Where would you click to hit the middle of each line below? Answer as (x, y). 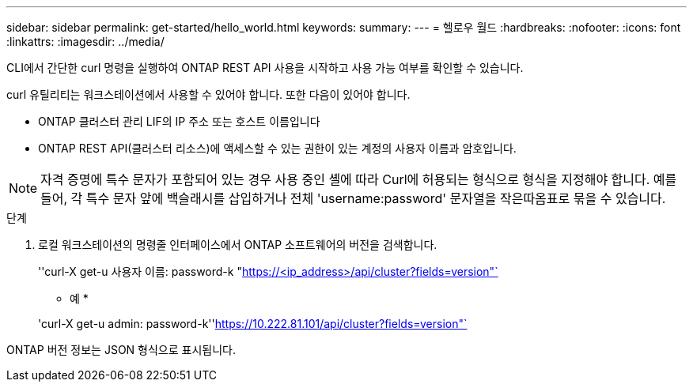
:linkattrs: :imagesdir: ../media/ (85, 41)
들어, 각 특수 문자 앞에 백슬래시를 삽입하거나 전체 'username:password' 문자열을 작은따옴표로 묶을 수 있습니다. (353, 198)
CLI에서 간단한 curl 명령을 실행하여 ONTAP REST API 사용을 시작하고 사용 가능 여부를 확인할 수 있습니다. (265, 68)
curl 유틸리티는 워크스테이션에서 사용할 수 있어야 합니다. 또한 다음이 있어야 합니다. (208, 94)
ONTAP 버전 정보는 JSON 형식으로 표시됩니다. (121, 350)
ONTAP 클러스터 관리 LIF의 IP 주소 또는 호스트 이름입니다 (179, 121)
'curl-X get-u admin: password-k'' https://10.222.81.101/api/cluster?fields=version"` (253, 324)
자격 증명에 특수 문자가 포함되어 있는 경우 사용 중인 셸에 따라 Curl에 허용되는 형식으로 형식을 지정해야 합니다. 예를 (359, 179)
